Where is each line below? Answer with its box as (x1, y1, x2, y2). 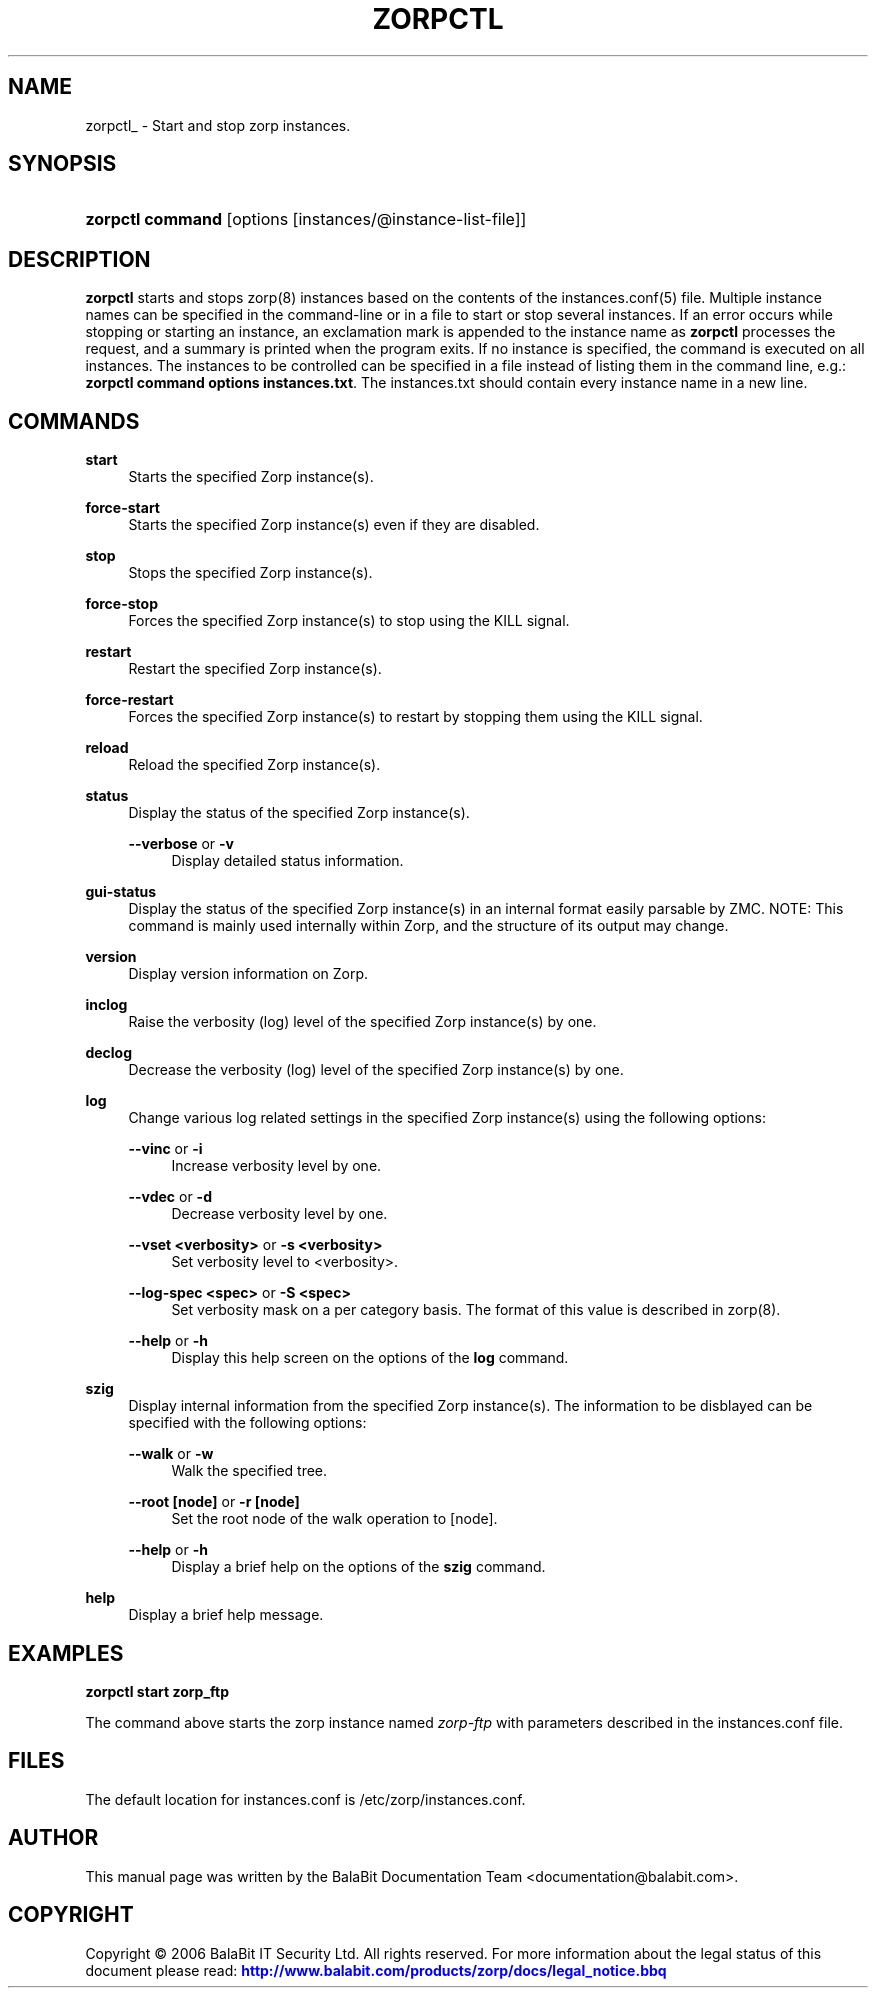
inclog (85, 996, 128, 1014)
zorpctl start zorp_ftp (85, 1682, 230, 1700)
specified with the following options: (128, 1414, 367, 1432)
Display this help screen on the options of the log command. (171, 1349, 569, 1367)
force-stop (85, 595, 158, 613)
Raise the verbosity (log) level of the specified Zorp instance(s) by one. (128, 1013, 597, 1031)
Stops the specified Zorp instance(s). (128, 564, 373, 582)
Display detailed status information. (171, 852, 404, 870)
